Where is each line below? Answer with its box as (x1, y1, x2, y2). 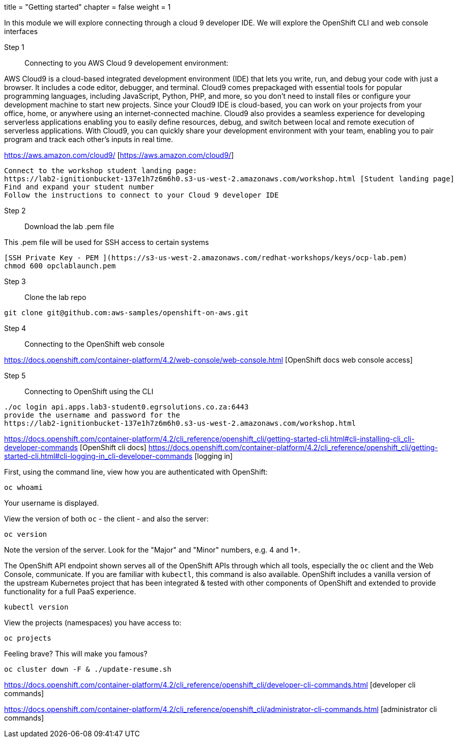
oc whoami (4, 483, 43, 491)
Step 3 (4, 277, 26, 286)
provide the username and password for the (4, 411, 180, 419)
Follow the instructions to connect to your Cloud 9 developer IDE (4, 191, 279, 199)
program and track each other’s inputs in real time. (4, 135, 173, 144)
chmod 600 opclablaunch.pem (4, 262, 116, 270)
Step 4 (4, 324, 26, 333)
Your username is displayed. (4, 499, 99, 507)
